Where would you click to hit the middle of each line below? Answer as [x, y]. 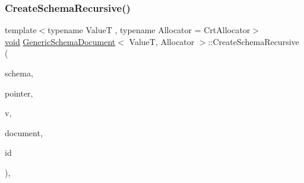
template [21, 30]
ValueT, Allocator [162, 41]
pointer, [19, 93]
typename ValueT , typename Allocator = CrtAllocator [149, 30]
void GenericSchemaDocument [60, 41]
